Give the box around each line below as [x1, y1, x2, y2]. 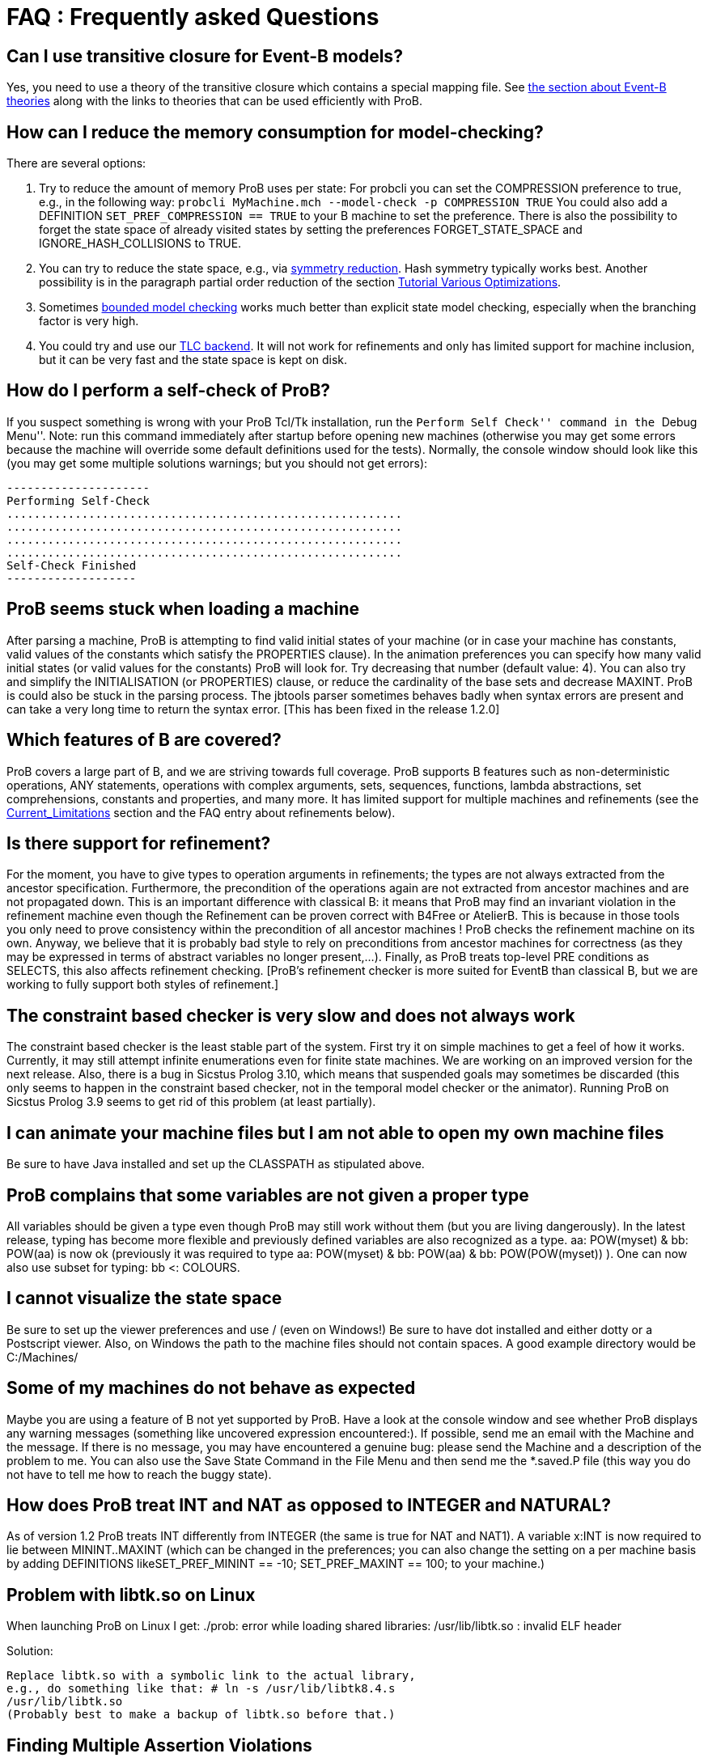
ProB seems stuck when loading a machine [6, 599, 360, 620]
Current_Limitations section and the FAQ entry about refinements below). [6, 805, 396, 820]
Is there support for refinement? [6, 832, 271, 853]
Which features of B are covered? [6, 730, 282, 751]
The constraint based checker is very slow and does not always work [6, 1005, 575, 1026]
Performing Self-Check [6, 493, 151, 507]
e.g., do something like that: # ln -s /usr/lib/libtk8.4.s [6, 1682, 396, 1696]
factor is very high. [39, 314, 139, 328]
